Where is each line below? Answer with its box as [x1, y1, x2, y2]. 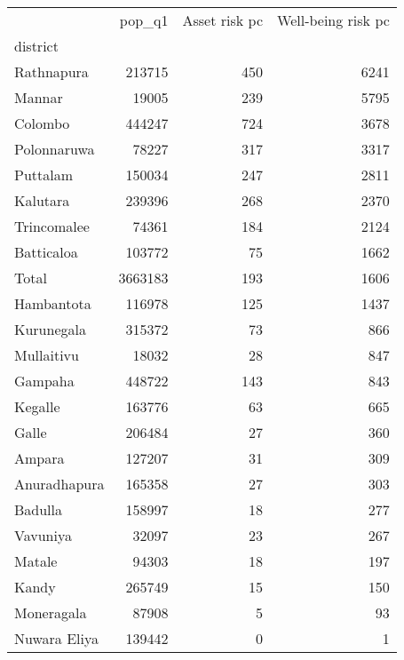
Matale [14, 551, 58, 571]
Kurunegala [14, 319, 86, 339]
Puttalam [14, 164, 74, 185]
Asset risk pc [182, 10, 264, 30]
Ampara [14, 448, 65, 468]
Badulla [14, 499, 63, 520]
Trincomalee [14, 216, 90, 236]
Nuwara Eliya [14, 628, 99, 648]
